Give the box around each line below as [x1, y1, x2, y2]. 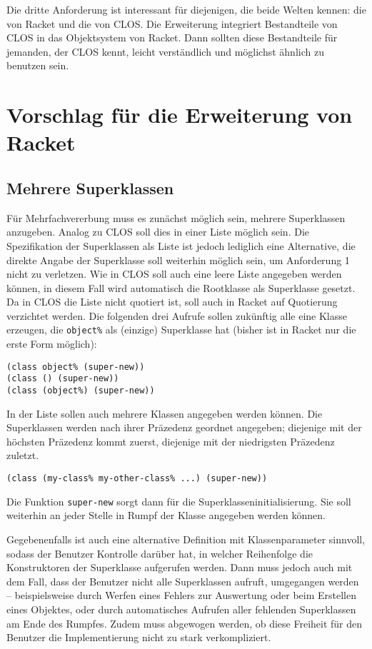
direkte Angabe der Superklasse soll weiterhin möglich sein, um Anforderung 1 [6, 252, 350, 267]
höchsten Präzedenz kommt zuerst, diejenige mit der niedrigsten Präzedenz [6, 433, 335, 448]
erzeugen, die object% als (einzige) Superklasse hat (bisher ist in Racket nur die [6, 322, 356, 337]
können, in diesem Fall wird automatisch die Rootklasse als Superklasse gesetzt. [6, 280, 356, 295]
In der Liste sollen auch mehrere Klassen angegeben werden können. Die [6, 406, 323, 421]
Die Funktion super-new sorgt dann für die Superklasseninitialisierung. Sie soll [6, 493, 351, 508]
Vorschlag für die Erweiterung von [6, 100, 353, 129]
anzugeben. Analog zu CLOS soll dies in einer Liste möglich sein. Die [6, 224, 310, 239]
